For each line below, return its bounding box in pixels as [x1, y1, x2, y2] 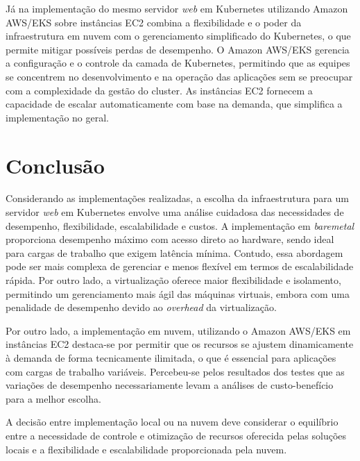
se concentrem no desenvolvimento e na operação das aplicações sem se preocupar [6, 69, 353, 83]
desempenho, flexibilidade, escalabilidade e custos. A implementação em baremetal [6, 218, 354, 233]
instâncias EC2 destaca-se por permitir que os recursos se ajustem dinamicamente [6, 337, 354, 351]
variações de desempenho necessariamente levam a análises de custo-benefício [6, 378, 334, 392]
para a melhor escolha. [6, 391, 101, 405]
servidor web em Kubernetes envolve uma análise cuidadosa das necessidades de [6, 205, 344, 219]
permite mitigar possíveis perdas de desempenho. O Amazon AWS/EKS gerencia [6, 42, 350, 56]
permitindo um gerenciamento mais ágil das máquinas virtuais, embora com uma [6, 286, 350, 301]
